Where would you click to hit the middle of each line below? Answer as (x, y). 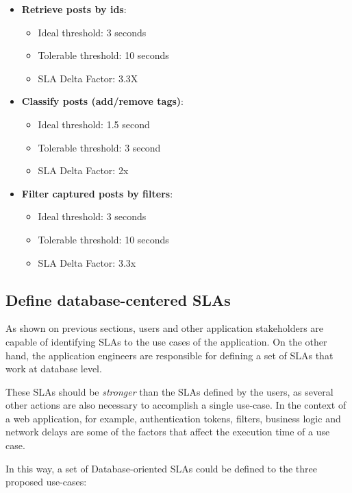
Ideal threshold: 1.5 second (94, 124)
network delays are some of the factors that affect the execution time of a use (168, 432)
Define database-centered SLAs (118, 299)
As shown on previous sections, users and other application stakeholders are (165, 328)
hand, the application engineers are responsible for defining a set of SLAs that (169, 355)
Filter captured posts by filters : (97, 193)
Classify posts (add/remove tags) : (102, 101)
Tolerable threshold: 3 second (99, 147)
